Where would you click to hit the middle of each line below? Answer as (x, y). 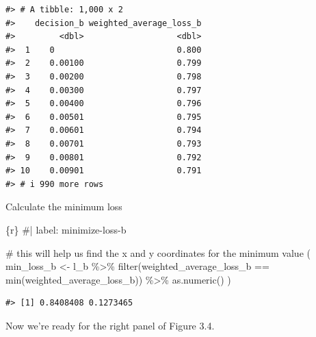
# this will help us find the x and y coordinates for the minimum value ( (158, 252)
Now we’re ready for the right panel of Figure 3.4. (110, 325)
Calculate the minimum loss (64, 207)
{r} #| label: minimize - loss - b (66, 229)
